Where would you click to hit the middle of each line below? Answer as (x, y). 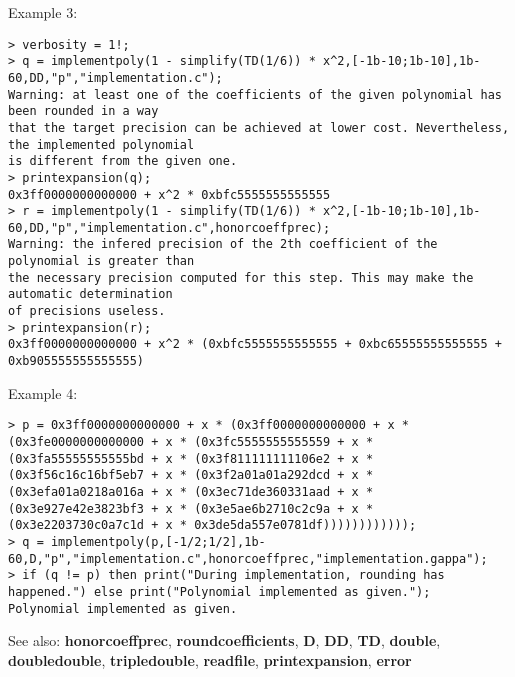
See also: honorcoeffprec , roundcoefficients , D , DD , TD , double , (224, 640)
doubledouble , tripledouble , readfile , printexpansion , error (210, 659)
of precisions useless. (87, 311)
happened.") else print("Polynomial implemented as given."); (219, 591)
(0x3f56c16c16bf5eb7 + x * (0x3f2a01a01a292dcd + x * (191, 475)
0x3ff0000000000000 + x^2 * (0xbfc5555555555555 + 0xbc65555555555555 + (255, 344)
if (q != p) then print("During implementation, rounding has (233, 575)
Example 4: (43, 392)
